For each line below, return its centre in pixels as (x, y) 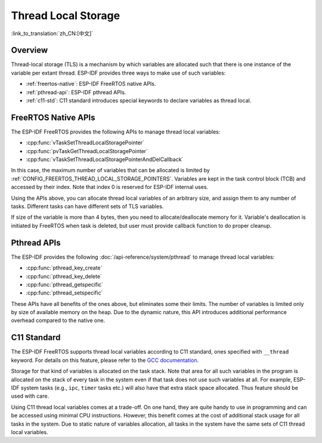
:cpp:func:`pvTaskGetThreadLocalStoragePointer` (87, 151)
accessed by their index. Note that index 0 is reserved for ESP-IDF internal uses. (110, 187)
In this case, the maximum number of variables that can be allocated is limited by (110, 171)
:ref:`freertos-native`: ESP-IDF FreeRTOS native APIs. (91, 84)
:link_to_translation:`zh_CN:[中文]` (52, 33)
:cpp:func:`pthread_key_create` (64, 268)
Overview (30, 50)
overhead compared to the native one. (58, 320)
